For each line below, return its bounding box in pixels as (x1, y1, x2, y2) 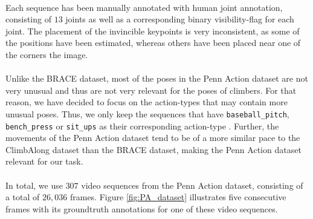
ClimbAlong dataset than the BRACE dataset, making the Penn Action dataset (5, 143, 302, 155)
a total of (5, 191, 40, 203)
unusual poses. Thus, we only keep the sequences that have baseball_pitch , (5, 107, 289, 120)
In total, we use (5, 178, 63, 191)
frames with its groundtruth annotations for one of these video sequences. (5, 202, 278, 215)
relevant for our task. (5, 155, 83, 168)
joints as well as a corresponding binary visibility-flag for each (65, 13, 294, 25)
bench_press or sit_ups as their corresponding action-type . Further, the (5, 119, 279, 132)
